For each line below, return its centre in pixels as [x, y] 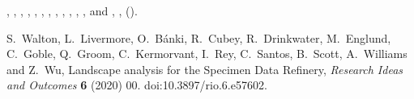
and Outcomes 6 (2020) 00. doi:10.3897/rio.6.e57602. [137, 85]
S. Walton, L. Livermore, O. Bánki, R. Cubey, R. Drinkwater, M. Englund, [199, 37]
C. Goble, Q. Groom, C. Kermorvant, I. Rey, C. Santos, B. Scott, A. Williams [207, 54]
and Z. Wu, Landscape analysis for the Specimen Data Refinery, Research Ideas [205, 69]
